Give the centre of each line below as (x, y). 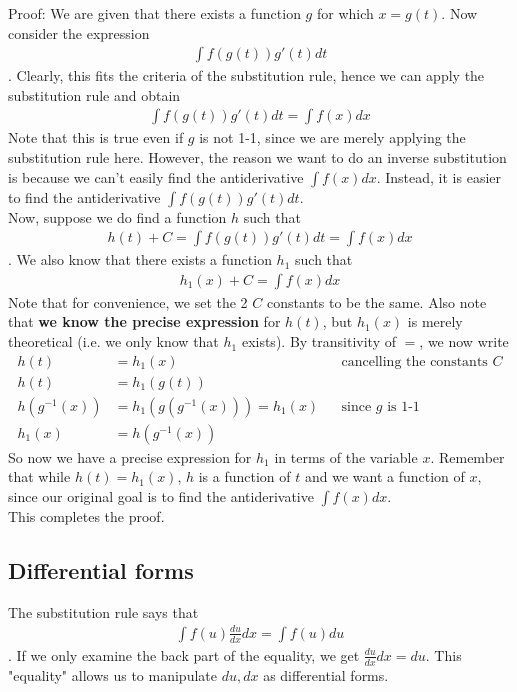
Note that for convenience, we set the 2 (128, 301)
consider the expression (79, 32)
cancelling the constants (414, 361)
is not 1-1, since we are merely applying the (332, 137)
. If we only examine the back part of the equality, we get (184, 654)
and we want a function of (384, 476)
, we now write (464, 341)
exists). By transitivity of (318, 341)
